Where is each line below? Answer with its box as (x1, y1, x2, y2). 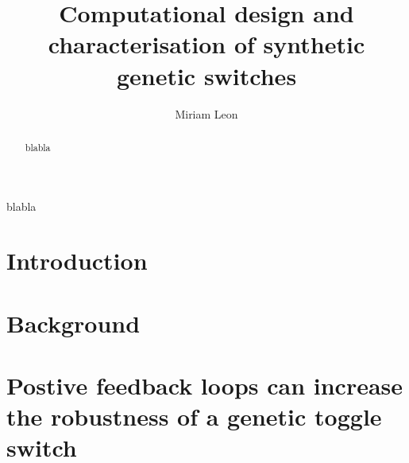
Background (6, 306, 141, 339)
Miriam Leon (175, 105, 238, 122)
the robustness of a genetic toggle (6, 400, 382, 433)
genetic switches (116, 59, 297, 91)
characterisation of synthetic (48, 28, 365, 60)
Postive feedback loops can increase (6, 369, 403, 402)
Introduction (6, 244, 148, 277)
